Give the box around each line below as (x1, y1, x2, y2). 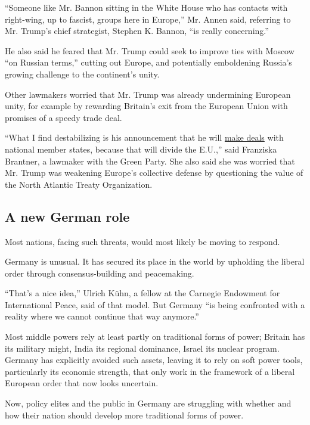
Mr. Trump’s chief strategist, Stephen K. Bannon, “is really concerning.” (5, 24, 269, 37)
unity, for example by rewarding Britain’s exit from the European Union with (5, 100, 288, 112)
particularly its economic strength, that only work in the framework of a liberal (5, 365, 295, 377)
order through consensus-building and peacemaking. (5, 266, 194, 279)
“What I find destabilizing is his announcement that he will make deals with (5, 131, 284, 144)
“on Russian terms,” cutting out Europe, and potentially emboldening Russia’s (5, 56, 292, 69)
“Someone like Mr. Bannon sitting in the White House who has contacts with (5, 1, 288, 13)
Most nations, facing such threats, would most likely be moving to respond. (5, 235, 280, 247)
